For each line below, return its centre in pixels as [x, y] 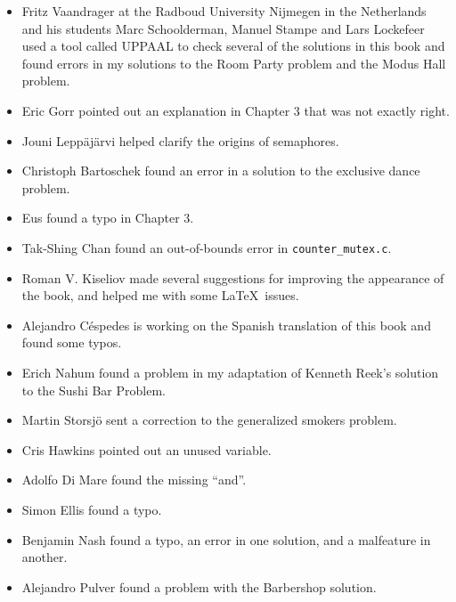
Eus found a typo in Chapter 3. [108, 218]
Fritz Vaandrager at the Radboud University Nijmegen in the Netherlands [224, 11]
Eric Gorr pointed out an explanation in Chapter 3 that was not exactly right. [236, 110]
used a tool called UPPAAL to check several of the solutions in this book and [233, 46]
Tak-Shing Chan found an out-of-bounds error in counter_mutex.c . [207, 247]
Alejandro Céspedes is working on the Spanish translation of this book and [226, 325]
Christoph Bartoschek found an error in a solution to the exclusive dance [221, 171]
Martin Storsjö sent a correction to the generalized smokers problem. [209, 420]
